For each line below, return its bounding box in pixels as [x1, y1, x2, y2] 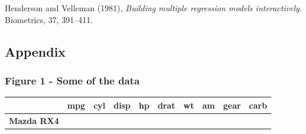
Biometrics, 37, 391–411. [5, 13, 93, 25]
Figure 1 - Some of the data [5, 73, 140, 87]
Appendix [5, 42, 66, 60]
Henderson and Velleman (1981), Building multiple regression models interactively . [5, 2, 302, 14]
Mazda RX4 [9, 114, 59, 126]
